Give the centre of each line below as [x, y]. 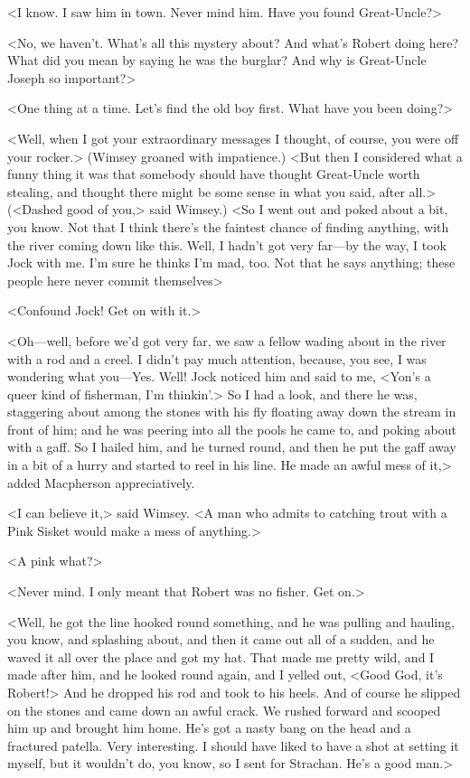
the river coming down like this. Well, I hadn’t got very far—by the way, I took [227, 244]
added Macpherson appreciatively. [101, 482]
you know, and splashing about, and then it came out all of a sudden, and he [221, 639]
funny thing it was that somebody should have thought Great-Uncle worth [214, 174]
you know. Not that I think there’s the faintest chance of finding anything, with [228, 226]
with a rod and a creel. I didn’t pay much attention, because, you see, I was [217, 358]
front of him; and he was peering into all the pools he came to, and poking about [232, 429]
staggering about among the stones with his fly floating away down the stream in [232, 412]
